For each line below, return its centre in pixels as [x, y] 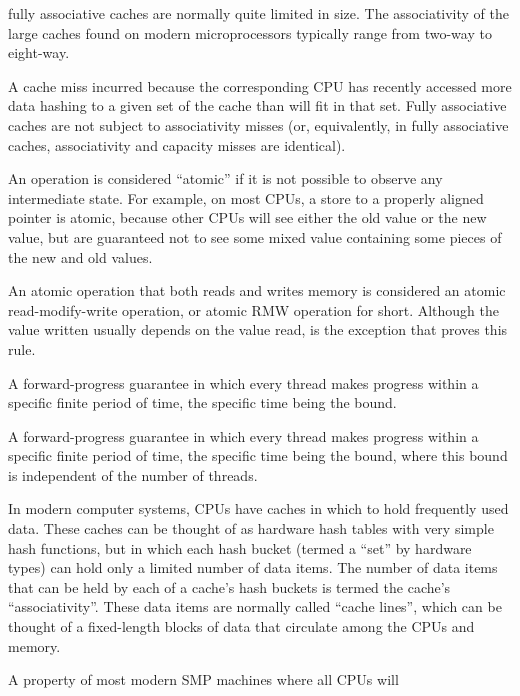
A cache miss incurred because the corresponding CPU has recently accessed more [260, 85]
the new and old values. [80, 256]
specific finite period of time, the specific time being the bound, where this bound [258, 455]
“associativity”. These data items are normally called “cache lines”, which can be [255, 606]
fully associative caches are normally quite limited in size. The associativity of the [259, 13]
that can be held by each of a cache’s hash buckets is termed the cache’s [229, 586]
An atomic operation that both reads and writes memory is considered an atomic [257, 290]
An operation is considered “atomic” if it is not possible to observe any [225, 178]
